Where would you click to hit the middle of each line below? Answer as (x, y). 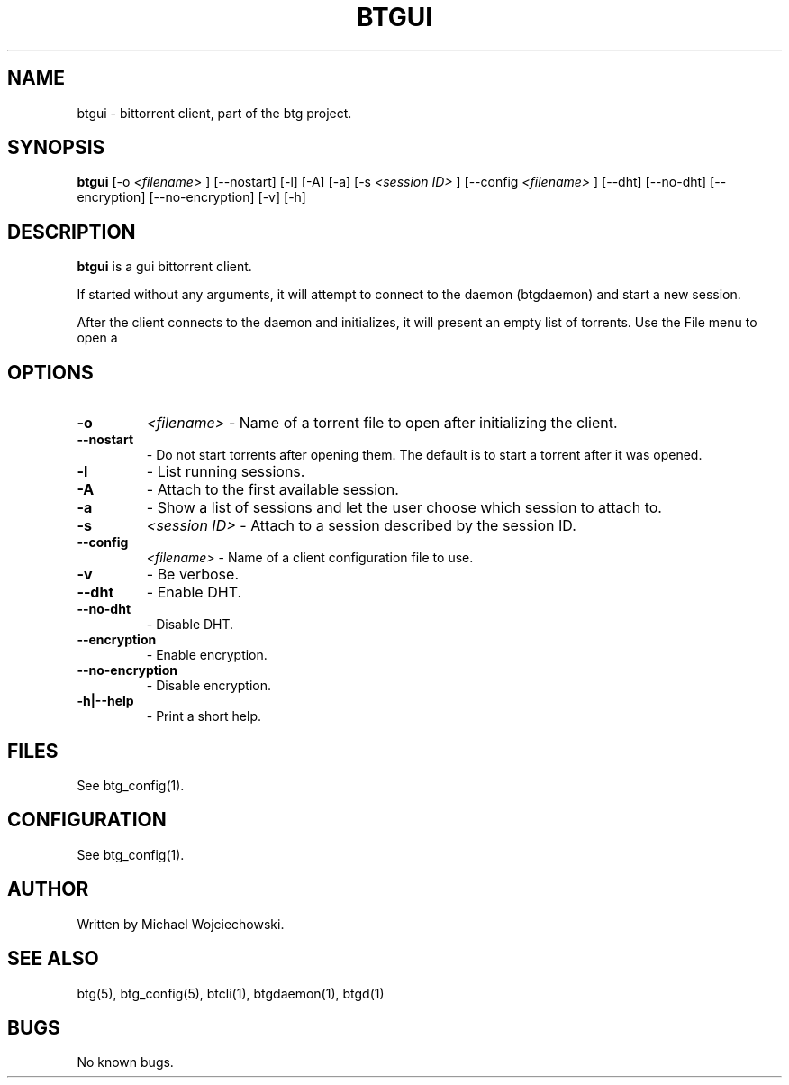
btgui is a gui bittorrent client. (164, 267)
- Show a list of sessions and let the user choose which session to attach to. (404, 508)
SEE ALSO (53, 959)
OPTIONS (50, 372)
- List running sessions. (226, 472)
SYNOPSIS (56, 148)
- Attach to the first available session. (272, 490)
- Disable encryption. (209, 686)
